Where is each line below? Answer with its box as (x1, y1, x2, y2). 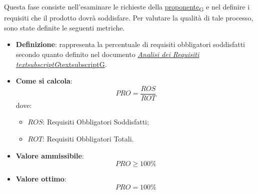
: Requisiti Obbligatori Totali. (42, 133, 134, 143)
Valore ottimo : (15, 173, 66, 184)
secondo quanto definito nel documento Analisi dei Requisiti (15, 48, 199, 59)
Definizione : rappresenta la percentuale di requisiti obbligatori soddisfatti (15, 39, 245, 49)
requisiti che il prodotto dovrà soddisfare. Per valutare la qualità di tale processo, (4, 12, 253, 23)
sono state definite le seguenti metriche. (4, 22, 125, 32)
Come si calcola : (15, 75, 72, 86)
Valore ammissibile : (15, 150, 84, 160)
